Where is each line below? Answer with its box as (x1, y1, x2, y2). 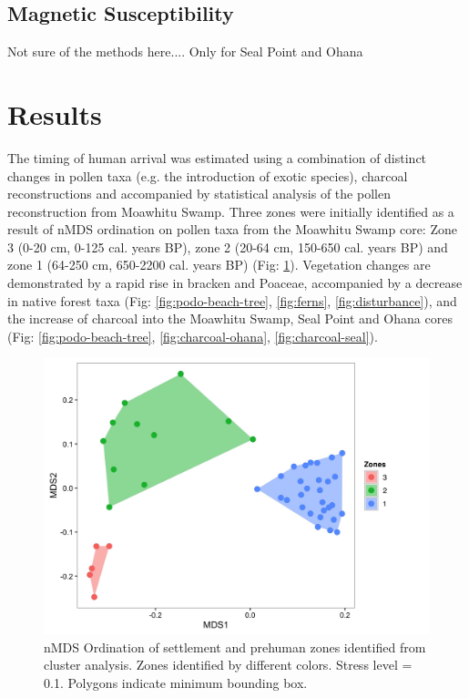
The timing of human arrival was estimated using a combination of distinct (7, 148, 427, 167)
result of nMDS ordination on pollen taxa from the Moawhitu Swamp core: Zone (7, 220, 457, 239)
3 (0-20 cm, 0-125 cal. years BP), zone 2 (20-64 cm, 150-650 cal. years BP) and (7, 237, 448, 256)
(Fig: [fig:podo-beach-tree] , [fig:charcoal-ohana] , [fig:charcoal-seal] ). (7, 326, 378, 345)
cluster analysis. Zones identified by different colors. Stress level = (44, 655, 413, 674)
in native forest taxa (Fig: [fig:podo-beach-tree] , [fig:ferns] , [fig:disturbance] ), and (7, 291, 457, 310)
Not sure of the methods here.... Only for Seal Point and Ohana (7, 42, 363, 61)
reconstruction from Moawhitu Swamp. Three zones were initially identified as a (7, 201, 454, 221)
